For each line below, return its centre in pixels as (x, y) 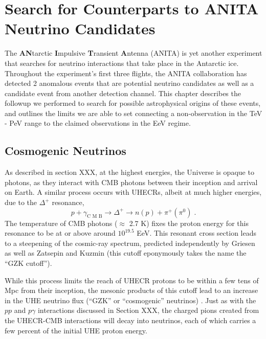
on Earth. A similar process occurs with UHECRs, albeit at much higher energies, (133, 192)
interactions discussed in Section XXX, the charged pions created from (148, 310)
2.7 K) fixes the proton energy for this (189, 223)
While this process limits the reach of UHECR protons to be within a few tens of (132, 280)
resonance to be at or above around (60, 233)
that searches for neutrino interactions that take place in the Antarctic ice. (122, 63)
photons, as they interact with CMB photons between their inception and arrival (131, 182)
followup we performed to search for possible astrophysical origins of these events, (133, 103)
